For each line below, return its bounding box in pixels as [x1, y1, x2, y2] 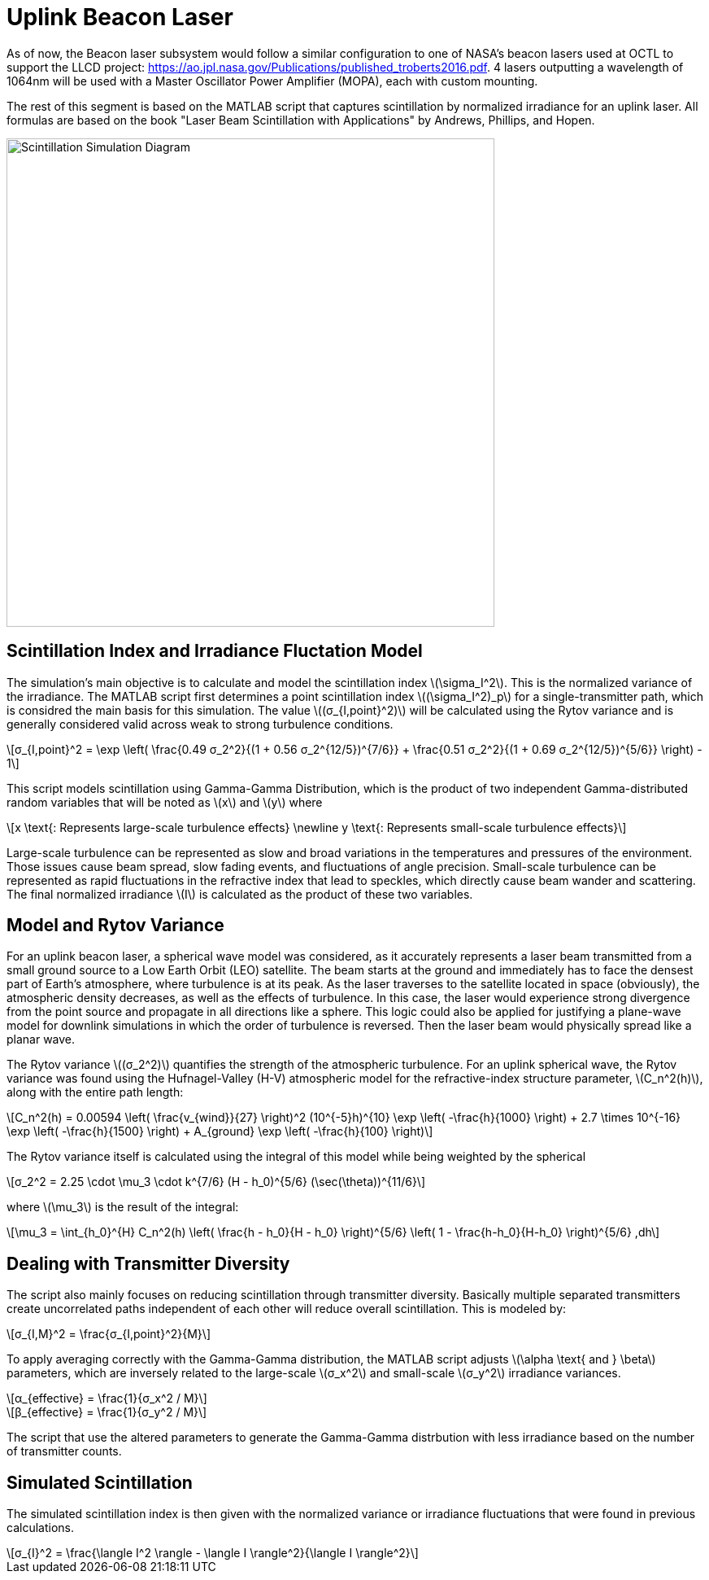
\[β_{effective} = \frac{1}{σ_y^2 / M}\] [7, 1405, 207, 1420]
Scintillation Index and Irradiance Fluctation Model [7, 641, 423, 662]
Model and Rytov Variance [7, 915, 224, 936]
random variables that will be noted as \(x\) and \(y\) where [7, 794, 323, 809]
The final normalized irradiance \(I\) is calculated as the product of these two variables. [7, 886, 473, 901]
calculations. [7, 1521, 74, 1535]
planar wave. [7, 1032, 76, 1047]
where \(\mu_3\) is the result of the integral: [7, 1200, 239, 1215]
